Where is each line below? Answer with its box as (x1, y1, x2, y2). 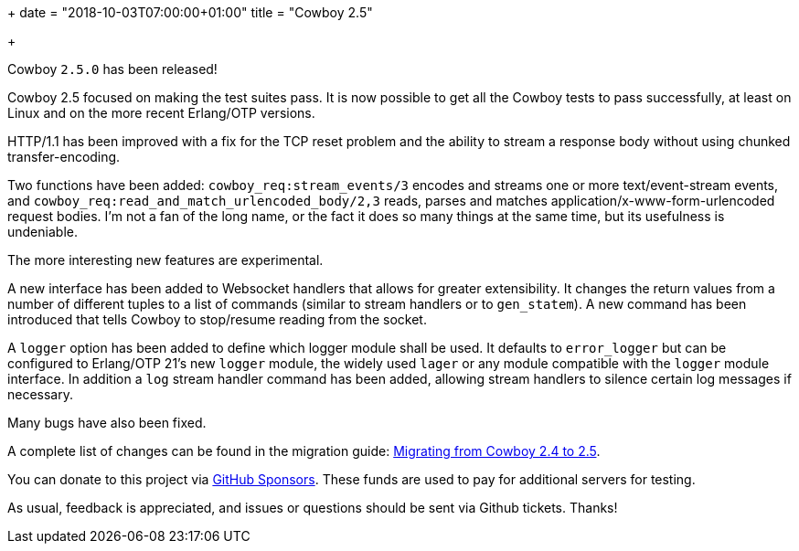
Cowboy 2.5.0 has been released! (7, 61, 218, 77)
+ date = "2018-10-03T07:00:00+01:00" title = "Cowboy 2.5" (7, 5, 373, 20)
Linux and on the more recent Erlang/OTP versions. (7, 105, 315, 121)
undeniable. (7, 224, 78, 239)
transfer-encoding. (7, 149, 121, 164)
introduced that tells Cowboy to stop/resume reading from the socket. (7, 312, 427, 327)
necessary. (7, 387, 74, 402)
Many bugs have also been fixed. (7, 415, 207, 430)
